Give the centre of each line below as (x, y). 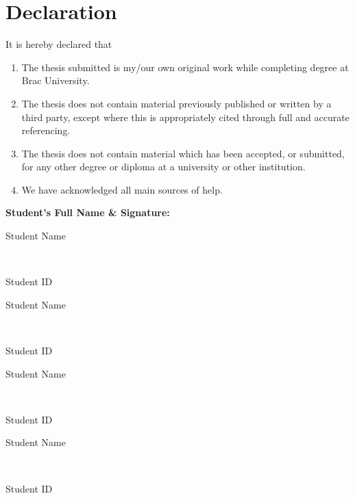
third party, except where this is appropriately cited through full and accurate (185, 117)
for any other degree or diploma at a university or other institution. (163, 167)
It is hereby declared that (59, 44)
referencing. (46, 130)
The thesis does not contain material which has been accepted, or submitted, (183, 153)
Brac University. (56, 80)
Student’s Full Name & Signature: (88, 212)
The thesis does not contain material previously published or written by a (176, 103)
